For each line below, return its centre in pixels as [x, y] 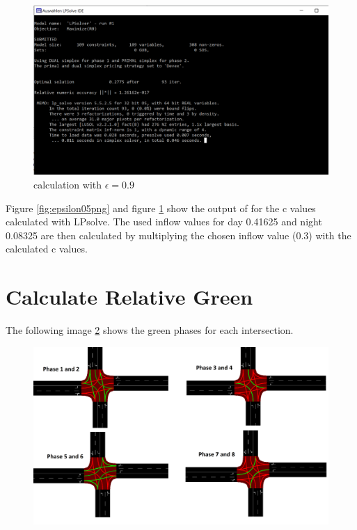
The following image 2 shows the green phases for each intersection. [150, 330]
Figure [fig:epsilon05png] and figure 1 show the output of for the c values [161, 208]
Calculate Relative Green [129, 297]
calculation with [68, 185]
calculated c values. [47, 249]
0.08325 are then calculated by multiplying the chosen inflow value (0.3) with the [178, 235]
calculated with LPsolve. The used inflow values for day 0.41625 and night [164, 222]
